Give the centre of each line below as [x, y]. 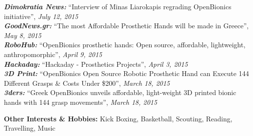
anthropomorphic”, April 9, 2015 [53, 54]
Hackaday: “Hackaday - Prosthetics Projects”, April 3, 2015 [96, 64]
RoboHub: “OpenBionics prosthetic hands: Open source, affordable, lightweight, [125, 45]
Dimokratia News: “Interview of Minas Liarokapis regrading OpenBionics [118, 6]
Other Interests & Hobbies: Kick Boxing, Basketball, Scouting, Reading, [118, 118]
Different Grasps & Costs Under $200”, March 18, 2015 [87, 83]
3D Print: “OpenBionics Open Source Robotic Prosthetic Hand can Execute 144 [126, 73]
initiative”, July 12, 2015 [41, 16]
